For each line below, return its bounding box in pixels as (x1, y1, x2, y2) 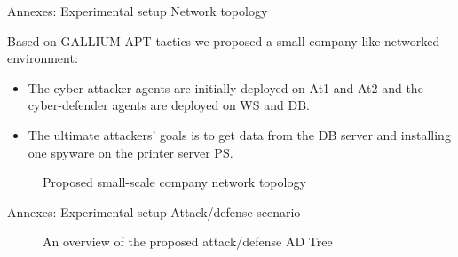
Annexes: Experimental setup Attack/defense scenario (7, 202, 301, 221)
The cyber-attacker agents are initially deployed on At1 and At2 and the (28, 78, 423, 97)
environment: (7, 49, 78, 67)
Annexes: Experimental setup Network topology (7, 2, 268, 19)
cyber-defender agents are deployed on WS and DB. (28, 96, 310, 114)
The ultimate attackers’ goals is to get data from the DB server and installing (28, 125, 451, 144)
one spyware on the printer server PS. (28, 143, 233, 161)
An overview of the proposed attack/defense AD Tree (43, 232, 333, 251)
